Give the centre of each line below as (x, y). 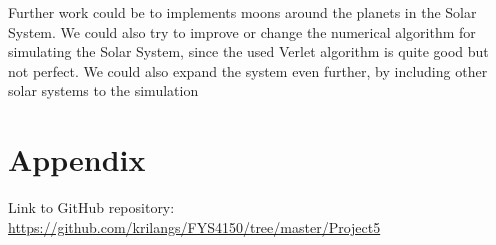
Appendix (77, 159)
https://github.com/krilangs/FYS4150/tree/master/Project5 (194, 226)
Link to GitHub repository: (91, 207)
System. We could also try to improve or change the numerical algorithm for (242, 31)
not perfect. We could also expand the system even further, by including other (248, 70)
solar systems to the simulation (103, 90)
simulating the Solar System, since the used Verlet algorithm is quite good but (248, 51)
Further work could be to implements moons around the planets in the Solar (242, 12)
